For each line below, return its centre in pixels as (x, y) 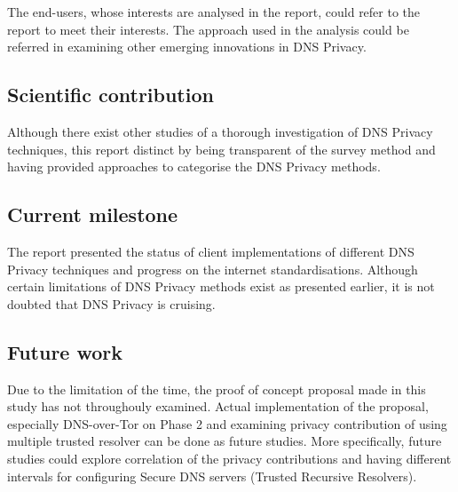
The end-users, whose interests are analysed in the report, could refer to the (214, 12)
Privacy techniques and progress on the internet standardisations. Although (213, 269)
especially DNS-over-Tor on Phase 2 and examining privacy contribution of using (227, 423)
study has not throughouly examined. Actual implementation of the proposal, (218, 406)
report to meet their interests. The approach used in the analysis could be (208, 29)
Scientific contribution (111, 95)
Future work (65, 351)
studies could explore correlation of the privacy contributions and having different (229, 458)
